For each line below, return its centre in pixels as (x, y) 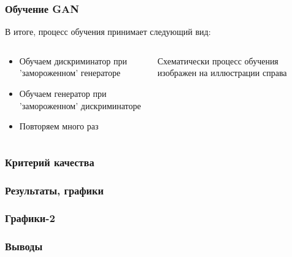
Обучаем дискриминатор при (73, 60)
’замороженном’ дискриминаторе (80, 105)
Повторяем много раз (59, 126)
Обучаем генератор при (63, 93)
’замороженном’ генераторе (70, 73)
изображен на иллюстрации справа (222, 73)
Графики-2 (30, 218)
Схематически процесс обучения (218, 60)
